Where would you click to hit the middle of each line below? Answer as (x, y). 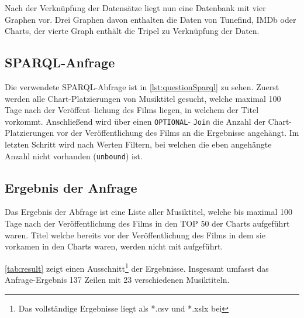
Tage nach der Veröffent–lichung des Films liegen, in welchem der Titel (132, 110)
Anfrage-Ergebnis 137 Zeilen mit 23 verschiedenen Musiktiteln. (117, 280)
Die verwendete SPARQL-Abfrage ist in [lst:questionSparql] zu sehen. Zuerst (142, 86)
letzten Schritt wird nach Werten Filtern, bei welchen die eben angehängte (138, 144)
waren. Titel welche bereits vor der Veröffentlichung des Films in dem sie (135, 235)
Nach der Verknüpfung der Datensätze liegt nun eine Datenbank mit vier (135, 8)
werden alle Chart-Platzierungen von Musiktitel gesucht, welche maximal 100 (143, 98)
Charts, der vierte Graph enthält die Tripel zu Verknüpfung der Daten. (132, 31)
